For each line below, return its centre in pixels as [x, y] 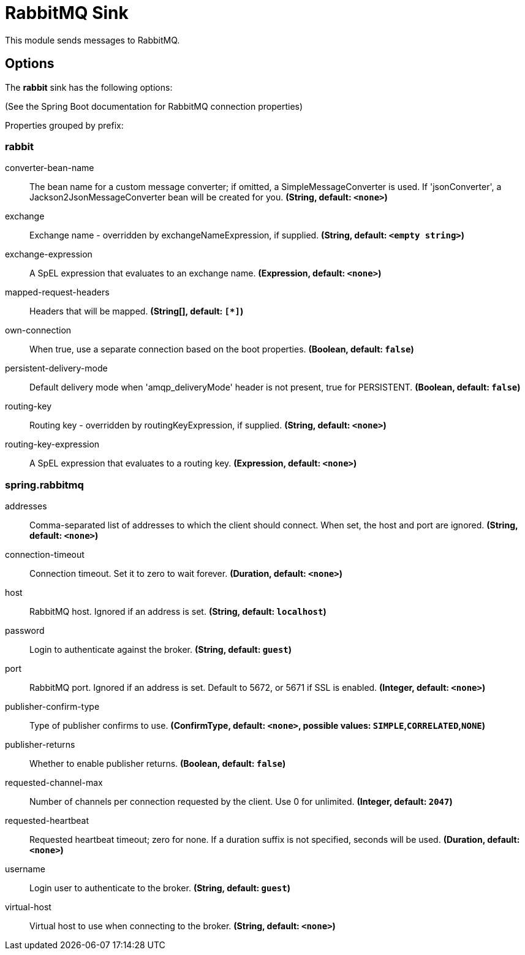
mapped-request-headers [57, 292]
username [25, 869]
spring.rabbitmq [44, 485]
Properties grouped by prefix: [64, 125]
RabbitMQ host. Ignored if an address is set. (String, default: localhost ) [178, 612]
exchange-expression [49, 254]
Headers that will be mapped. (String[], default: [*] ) [137, 311]
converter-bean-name [50, 168]
